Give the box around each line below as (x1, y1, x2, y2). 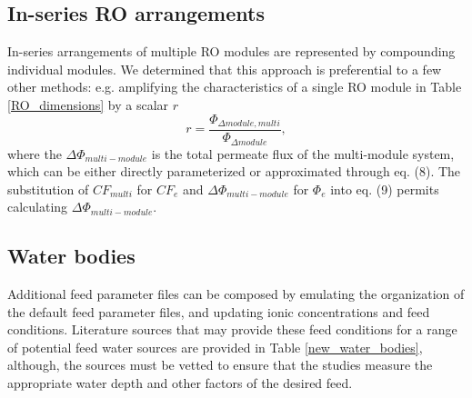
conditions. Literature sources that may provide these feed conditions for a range (7, 320, 457, 339)
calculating (7, 197, 68, 216)
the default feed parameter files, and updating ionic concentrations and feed (7, 302, 430, 321)
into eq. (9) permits (330, 179, 439, 198)
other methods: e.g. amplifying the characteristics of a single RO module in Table (7, 77, 462, 96)
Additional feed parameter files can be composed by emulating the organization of (7, 284, 465, 303)
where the (7, 144, 62, 163)
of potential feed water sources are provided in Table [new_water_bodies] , (7, 337, 423, 356)
